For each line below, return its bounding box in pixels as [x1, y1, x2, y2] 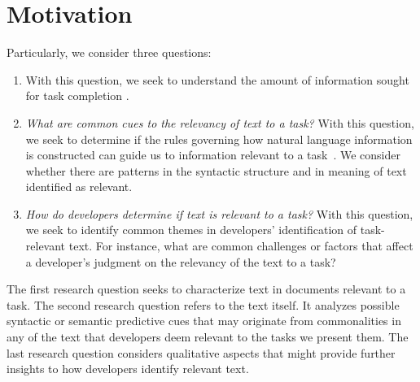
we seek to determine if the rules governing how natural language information [25, 130, 413, 147]
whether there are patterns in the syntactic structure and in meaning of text [25, 162, 407, 179]
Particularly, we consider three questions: [7, 44, 212, 61]
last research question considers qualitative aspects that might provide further [7, 344, 396, 361]
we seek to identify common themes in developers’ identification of [25, 221, 357, 238]
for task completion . [25, 87, 129, 104]
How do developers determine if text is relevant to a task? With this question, [25, 205, 413, 222]
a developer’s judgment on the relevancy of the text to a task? [25, 253, 336, 270]
